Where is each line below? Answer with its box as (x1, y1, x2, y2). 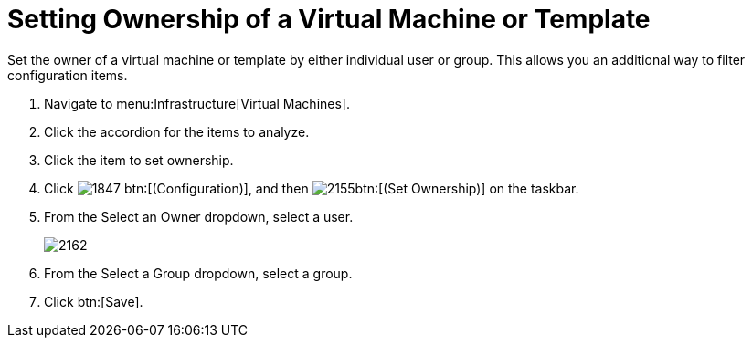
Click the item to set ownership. (44, 152, 234, 168)
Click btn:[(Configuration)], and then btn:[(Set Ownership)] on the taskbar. (44, 180, 579, 196)
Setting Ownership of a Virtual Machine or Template (7, 4, 651, 35)
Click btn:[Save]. (44, 293, 143, 309)
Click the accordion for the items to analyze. (44, 123, 310, 140)
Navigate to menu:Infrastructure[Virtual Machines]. (44, 95, 350, 111)
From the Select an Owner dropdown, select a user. (44, 208, 354, 225)
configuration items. (7, 67, 128, 83)
